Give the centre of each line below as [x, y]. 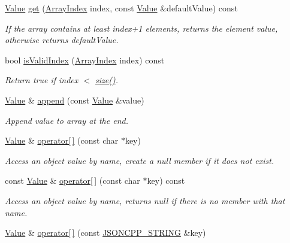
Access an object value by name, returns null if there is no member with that [145, 200]
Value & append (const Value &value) [75, 100]
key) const [166, 180]
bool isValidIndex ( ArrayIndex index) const [85, 60]
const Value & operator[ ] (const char [72, 180]
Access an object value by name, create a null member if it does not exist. [140, 160]
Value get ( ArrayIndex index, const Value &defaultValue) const [121, 8]
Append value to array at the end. [67, 120]
